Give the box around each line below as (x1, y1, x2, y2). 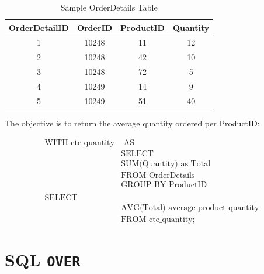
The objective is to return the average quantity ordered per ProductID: (5, 117, 260, 129)
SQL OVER (5, 247, 81, 271)
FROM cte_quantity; (121, 215, 195, 224)
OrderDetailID (9, 21, 69, 33)
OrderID (77, 21, 113, 33)
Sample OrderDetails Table (60, 1, 158, 13)
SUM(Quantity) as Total (121, 159, 211, 168)
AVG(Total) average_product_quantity (121, 203, 259, 212)
